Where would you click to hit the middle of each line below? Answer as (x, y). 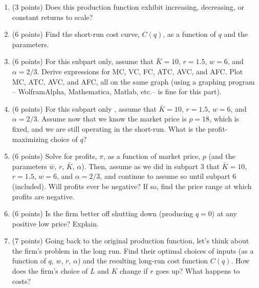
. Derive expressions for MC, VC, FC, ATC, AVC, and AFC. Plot (140, 71)
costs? (21, 281)
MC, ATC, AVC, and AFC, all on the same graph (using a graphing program (133, 81)
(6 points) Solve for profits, (55, 156)
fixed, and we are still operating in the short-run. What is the (109, 128)
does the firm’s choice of (50, 271)
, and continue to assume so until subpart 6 (168, 176)
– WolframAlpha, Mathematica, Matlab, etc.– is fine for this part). (117, 91)
